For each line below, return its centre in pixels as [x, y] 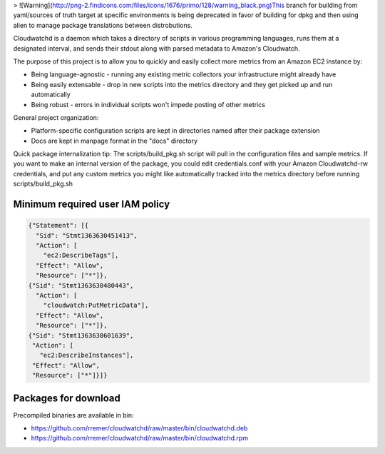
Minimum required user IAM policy [92, 205]
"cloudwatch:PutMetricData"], [96, 306]
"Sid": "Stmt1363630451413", [87, 235]
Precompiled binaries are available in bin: [74, 415]
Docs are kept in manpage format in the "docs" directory [114, 141]
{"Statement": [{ [58, 226]
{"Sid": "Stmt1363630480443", [81, 285]
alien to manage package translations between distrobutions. [103, 25]
